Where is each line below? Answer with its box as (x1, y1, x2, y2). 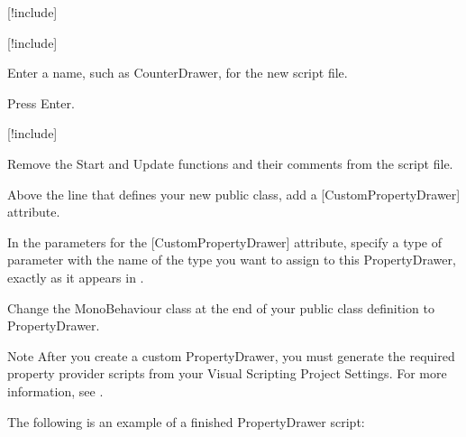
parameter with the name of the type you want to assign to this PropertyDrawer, (7, 250, 456, 269)
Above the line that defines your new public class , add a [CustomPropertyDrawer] (7, 184, 461, 203)
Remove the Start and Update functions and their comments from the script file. (7, 153, 453, 172)
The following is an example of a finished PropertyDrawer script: (7, 412, 365, 431)
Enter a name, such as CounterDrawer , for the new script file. (7, 63, 348, 82)
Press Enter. (7, 93, 75, 112)
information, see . (7, 381, 104, 400)
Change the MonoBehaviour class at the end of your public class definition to (7, 298, 434, 317)
